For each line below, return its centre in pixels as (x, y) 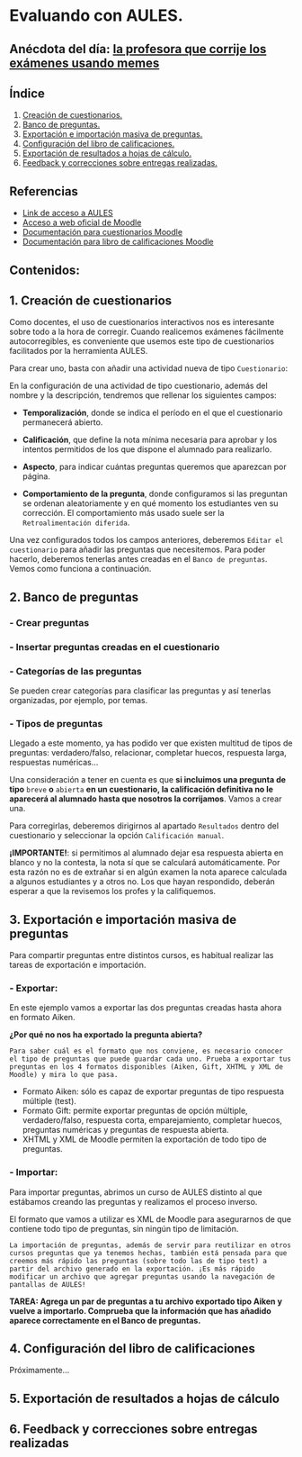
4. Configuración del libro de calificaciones (133, 1348)
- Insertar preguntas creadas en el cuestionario (115, 647)
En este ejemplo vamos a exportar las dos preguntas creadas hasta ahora (146, 1008)
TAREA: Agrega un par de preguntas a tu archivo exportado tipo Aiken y (146, 1301)
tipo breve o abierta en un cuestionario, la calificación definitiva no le (142, 790)
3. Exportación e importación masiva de (123, 919)
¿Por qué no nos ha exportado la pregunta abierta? (106, 1035)
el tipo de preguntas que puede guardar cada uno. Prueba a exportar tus (151, 1059)
